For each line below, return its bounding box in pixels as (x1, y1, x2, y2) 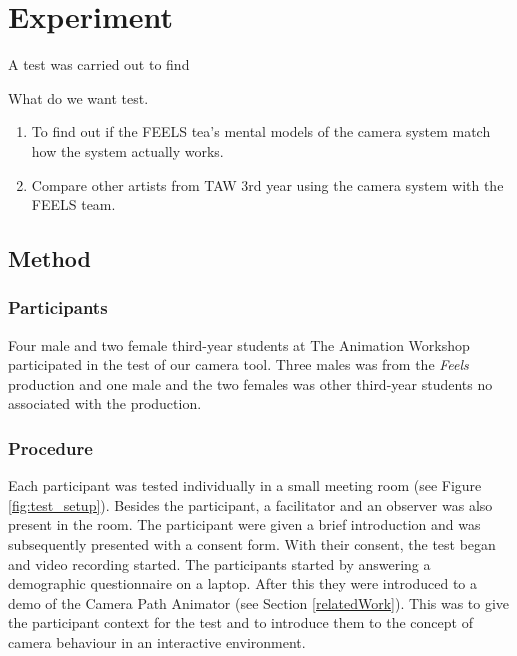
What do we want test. (8, 87, 149, 108)
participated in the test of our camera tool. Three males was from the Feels (8, 354, 469, 375)
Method (8, 243, 91, 274)
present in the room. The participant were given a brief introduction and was (8, 514, 481, 535)
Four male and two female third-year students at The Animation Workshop (8, 334, 470, 355)
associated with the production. (8, 393, 202, 414)
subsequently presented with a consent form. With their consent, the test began (8, 534, 496, 555)
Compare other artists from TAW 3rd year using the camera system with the (31, 174, 504, 195)
